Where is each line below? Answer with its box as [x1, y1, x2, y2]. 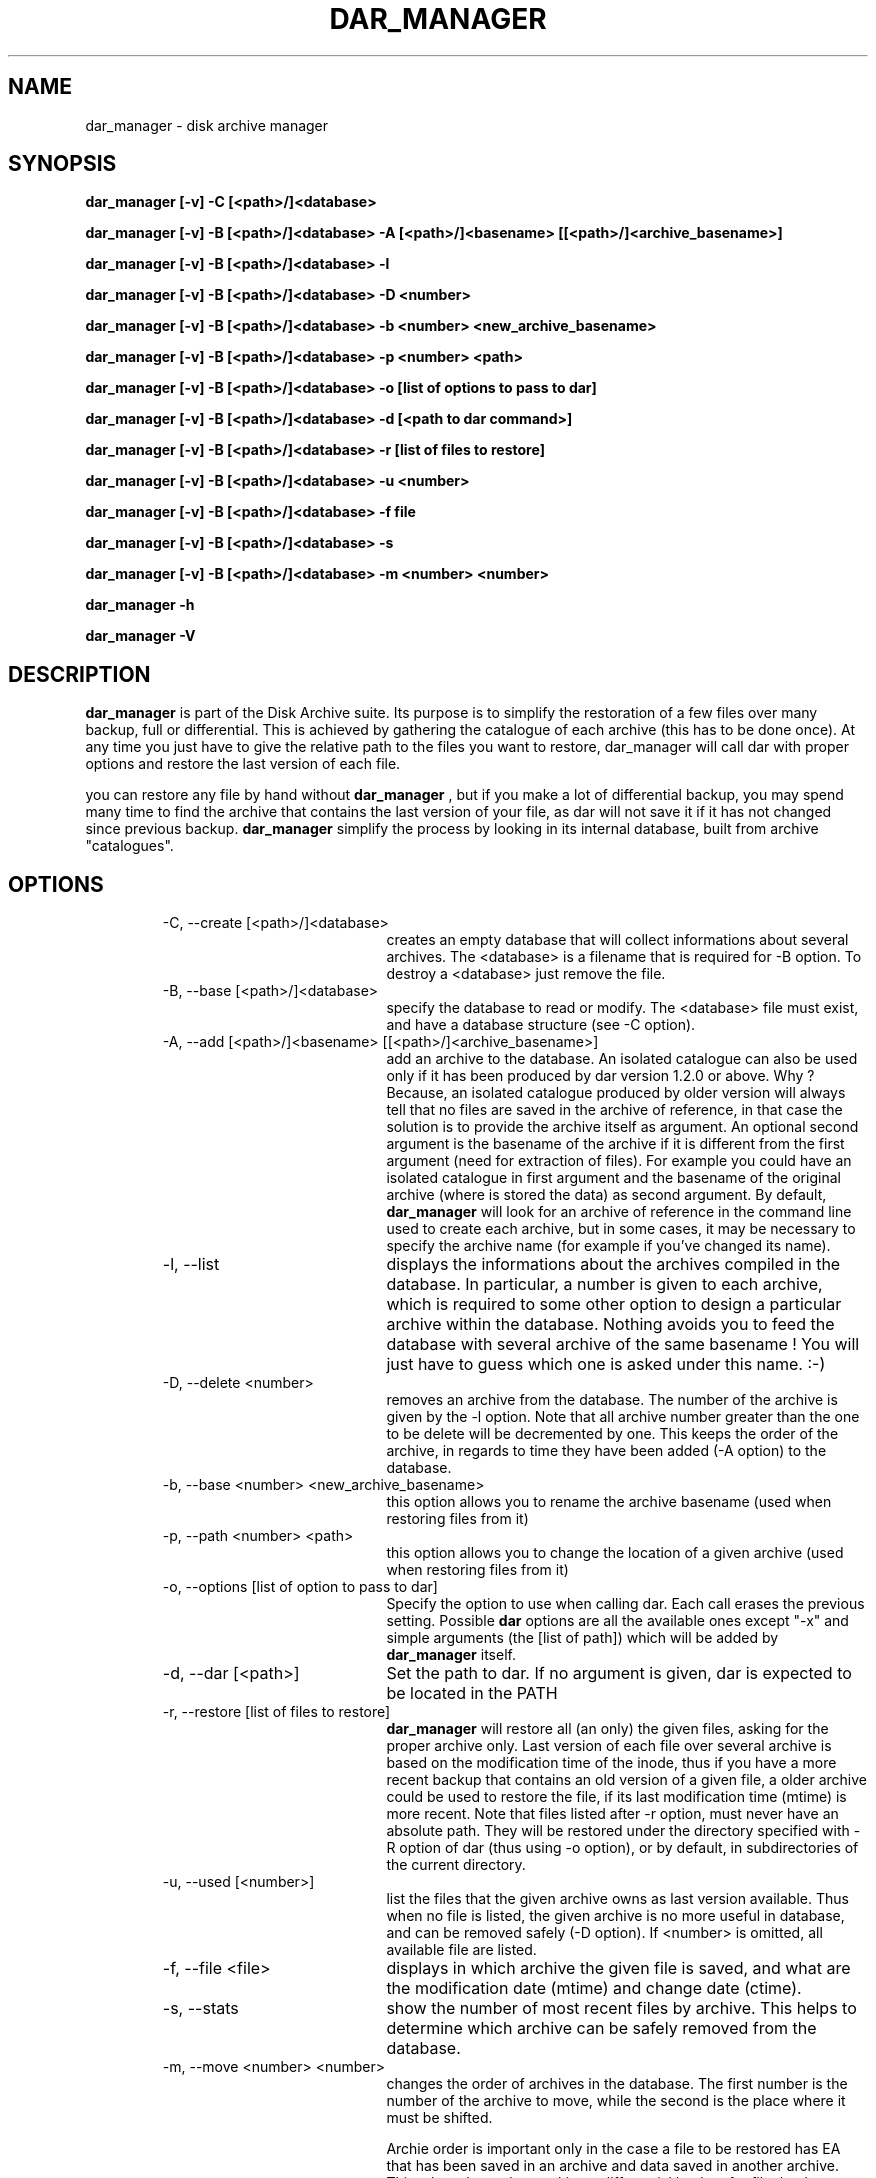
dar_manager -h [85, 596, 195, 614]
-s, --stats [162, 1998, 239, 2019]
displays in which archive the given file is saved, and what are [386, 1958, 851, 1979]
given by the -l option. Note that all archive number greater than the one [386, 1408, 860, 1426]
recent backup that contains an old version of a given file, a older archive [386, 1771, 867, 1789]
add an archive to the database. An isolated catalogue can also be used [386, 1050, 858, 1068]
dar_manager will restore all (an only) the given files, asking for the [386, 1720, 829, 1738]
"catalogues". [85, 837, 174, 855]
